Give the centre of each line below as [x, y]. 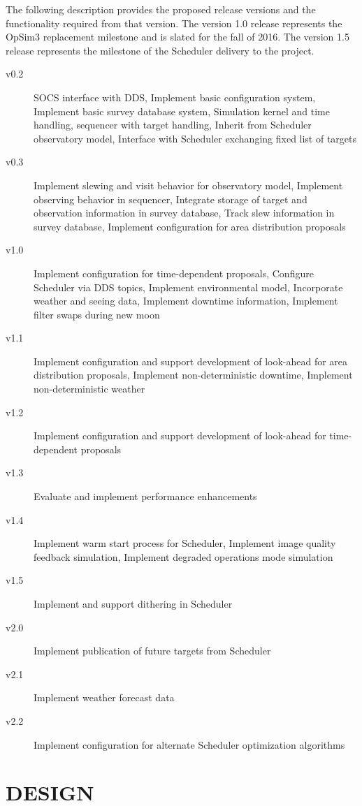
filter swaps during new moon [97, 314]
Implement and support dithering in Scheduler [133, 603]
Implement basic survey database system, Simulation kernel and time [182, 111]
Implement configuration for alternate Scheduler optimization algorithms [189, 744]
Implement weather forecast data [104, 697]
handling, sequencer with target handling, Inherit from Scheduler [173, 125]
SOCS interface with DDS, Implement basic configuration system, [175, 97]
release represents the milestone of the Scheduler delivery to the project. [160, 50]
